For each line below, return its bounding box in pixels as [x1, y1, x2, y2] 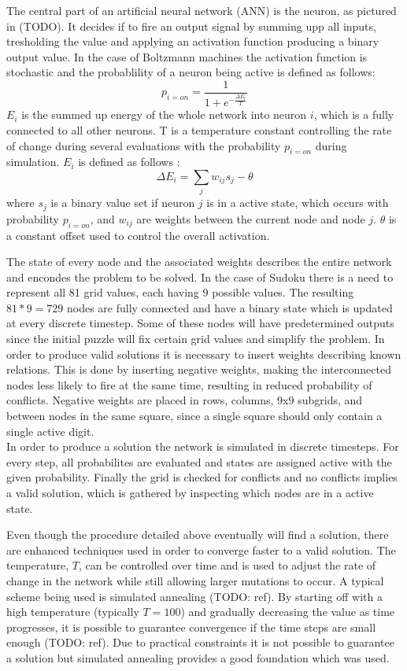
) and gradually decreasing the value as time [180, 603, 395, 620]
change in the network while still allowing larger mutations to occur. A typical [6, 572, 384, 588]
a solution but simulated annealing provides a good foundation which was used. [6, 649, 390, 665]
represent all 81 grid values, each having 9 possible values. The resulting [6, 284, 354, 300]
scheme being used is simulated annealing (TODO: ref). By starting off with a [6, 588, 383, 604]
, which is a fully [313, 106, 394, 123]
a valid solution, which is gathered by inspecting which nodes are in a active [6, 485, 374, 501]
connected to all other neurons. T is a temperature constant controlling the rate [6, 121, 392, 138]
